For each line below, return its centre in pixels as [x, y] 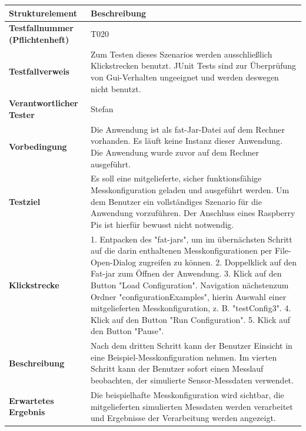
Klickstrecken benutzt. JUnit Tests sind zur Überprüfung [193, 65]
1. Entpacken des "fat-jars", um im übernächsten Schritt [191, 239]
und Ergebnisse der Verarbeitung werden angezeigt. [183, 418]
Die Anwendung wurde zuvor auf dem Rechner [174, 152]
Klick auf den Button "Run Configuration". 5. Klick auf [190, 319]
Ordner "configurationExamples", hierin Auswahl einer [188, 296]
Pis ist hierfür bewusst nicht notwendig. [162, 224]
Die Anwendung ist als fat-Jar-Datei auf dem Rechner [187, 129]
